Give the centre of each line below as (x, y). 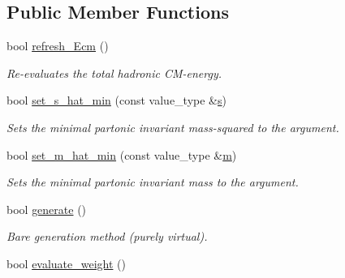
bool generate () (47, 209)
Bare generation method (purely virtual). (107, 236)
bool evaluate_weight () (67, 263)
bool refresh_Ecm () (58, 46)
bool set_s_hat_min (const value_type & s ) (116, 100)
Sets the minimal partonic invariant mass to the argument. (153, 182)
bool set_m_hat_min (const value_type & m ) (122, 154)
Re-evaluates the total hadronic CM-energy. (114, 73)
